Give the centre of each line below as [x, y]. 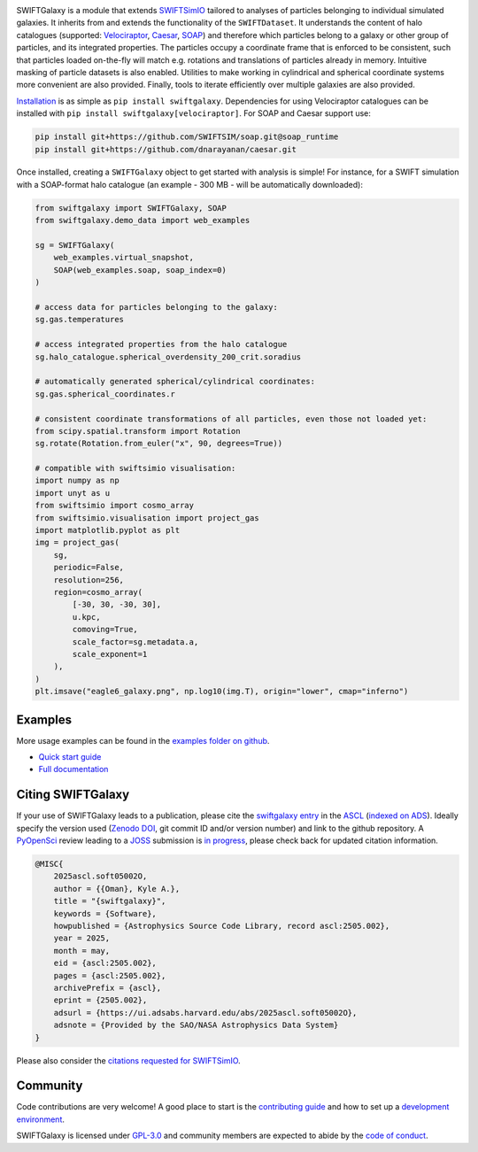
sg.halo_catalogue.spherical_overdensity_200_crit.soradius [168, 357]
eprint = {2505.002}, [100, 1000]
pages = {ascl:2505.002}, [110, 975]
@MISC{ [49, 864]
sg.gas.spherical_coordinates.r [105, 394]
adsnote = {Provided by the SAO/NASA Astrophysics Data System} [196, 1025]
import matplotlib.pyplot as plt [108, 530]
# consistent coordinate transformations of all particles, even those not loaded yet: [231, 419]
